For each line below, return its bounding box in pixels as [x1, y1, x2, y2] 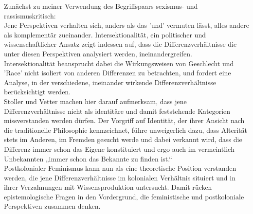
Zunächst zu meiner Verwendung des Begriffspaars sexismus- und [4, 1, 198, 11]
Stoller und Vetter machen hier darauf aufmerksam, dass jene [4, 96, 187, 106]
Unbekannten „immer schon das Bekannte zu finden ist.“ [4, 153, 172, 163]
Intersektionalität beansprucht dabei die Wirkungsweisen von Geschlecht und [4, 58, 234, 68]
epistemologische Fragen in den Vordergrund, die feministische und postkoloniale [4, 191, 244, 201]
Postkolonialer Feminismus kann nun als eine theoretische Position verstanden [4, 163, 236, 173]
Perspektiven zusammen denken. [4, 201, 101, 211]
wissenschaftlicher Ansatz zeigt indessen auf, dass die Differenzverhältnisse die [4, 39, 237, 49]
